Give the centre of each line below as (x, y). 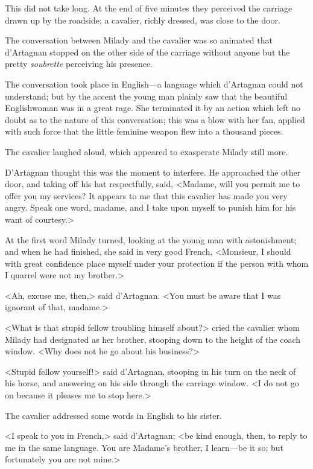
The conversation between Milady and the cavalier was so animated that (139, 40)
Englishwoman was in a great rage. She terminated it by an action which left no (153, 108)
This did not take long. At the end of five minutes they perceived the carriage (149, 8)
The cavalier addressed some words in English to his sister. (113, 415)
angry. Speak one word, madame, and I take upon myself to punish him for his (150, 207)
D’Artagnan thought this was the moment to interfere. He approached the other (153, 172)
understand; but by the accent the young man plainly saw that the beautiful (146, 96)
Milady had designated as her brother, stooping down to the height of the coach (153, 339)
